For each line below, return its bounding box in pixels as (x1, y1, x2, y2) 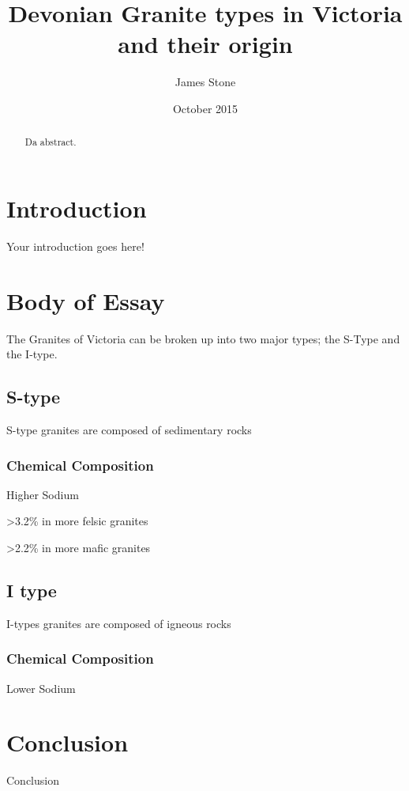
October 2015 (172, 100, 238, 116)
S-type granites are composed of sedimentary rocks (6, 422, 252, 437)
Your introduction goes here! (6, 237, 144, 254)
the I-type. (6, 346, 58, 362)
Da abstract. (24, 135, 77, 149)
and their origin (118, 28, 293, 60)
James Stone (174, 74, 236, 90)
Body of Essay (6, 284, 165, 316)
